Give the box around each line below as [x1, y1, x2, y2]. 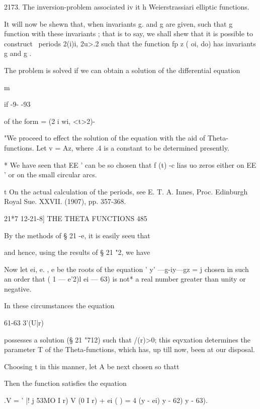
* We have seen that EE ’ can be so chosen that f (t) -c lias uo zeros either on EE [4, 159, 256, 170]
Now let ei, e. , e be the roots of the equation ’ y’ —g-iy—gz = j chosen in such [4, 263, 249, 274]
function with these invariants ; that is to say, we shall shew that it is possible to [4, 28, 253, 39]
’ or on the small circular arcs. [4, 169, 97, 180]
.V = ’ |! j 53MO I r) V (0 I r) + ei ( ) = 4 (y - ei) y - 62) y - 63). [4, 395, 208, 405]
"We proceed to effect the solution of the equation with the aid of [4, 132, 206, 143]
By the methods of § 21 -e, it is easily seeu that [4, 230, 150, 240]
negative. [4, 283, 32, 294]
